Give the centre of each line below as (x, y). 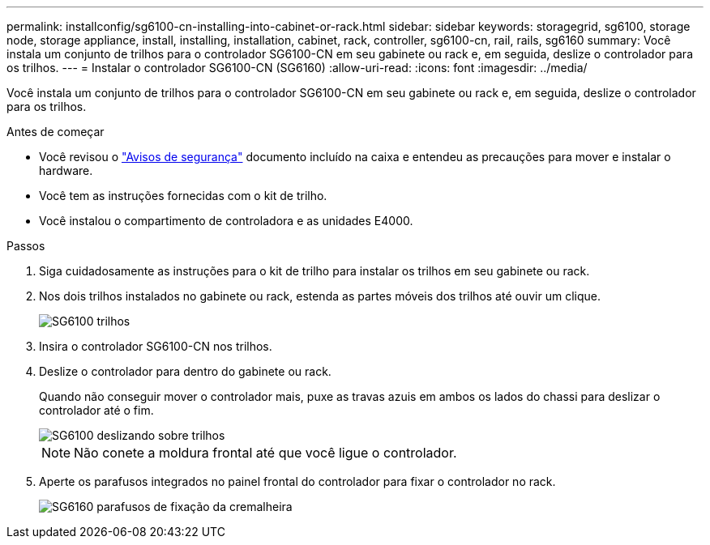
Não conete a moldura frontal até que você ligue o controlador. (265, 453)
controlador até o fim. (96, 410)
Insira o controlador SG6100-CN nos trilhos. (156, 346)
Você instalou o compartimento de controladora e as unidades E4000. (226, 221)
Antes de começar (56, 132)
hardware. (66, 170)
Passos (26, 246)
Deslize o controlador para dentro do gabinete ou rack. (185, 371)
